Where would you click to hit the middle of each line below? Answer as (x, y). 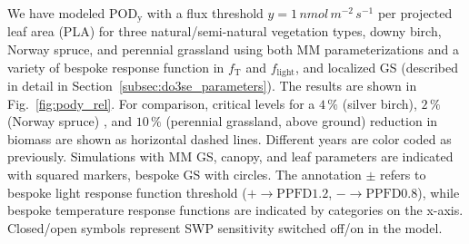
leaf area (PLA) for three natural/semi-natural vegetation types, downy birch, (225, 31)
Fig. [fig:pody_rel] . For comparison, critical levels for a (161, 103)
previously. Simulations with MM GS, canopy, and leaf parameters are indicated (230, 156)
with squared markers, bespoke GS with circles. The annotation (185, 175)
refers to (403, 175)
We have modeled (56, 13)
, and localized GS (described (377, 67)
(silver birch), (379, 103)
